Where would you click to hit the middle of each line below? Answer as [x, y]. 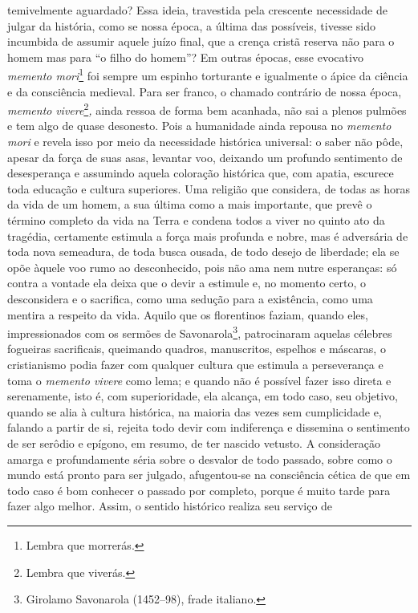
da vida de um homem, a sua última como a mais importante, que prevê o [190, 204]
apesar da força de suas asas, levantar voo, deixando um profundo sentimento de [205, 157]
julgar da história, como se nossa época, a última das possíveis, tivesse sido [191, 25]
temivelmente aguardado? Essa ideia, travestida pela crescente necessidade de [197, 10]
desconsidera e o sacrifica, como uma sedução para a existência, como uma [190, 298]
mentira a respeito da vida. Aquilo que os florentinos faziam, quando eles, [188, 314]
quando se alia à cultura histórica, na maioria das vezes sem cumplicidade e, [195, 411]
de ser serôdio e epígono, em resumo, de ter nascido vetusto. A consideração [194, 443]
